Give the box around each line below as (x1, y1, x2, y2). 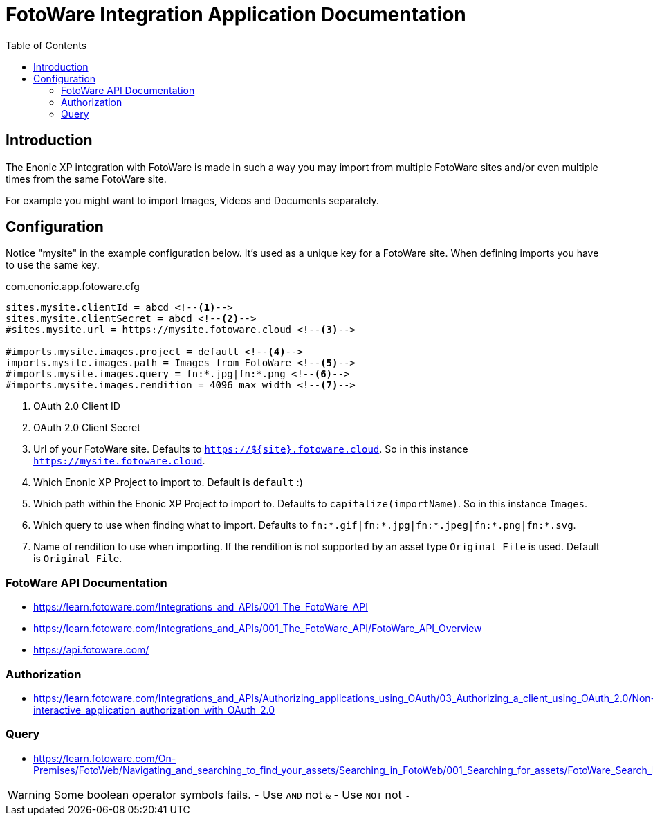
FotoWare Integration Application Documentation (6, 3, 466, 26)
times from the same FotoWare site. (6, 172, 167, 185)
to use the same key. (6, 259, 100, 271)
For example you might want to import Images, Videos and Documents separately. (6, 194, 379, 206)
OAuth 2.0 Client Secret (33, 422, 140, 434)
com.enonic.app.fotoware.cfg (6, 280, 140, 293)
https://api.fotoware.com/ (33, 644, 149, 656)
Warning (8, 787, 51, 802)
